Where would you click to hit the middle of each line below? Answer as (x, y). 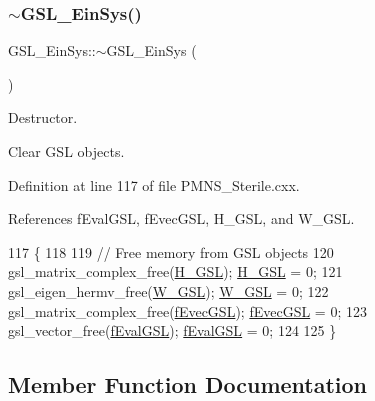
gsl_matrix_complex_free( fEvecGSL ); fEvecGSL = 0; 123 (187, 310)
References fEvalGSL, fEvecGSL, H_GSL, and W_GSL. (181, 218)
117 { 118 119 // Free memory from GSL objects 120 (171, 251)
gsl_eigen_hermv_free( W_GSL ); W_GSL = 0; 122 (168, 290)
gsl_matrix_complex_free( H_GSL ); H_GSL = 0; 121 (175, 271)
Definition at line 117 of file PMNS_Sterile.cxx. (154, 184)
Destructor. (43, 117)
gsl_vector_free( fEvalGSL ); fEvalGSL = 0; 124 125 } (172, 330)
